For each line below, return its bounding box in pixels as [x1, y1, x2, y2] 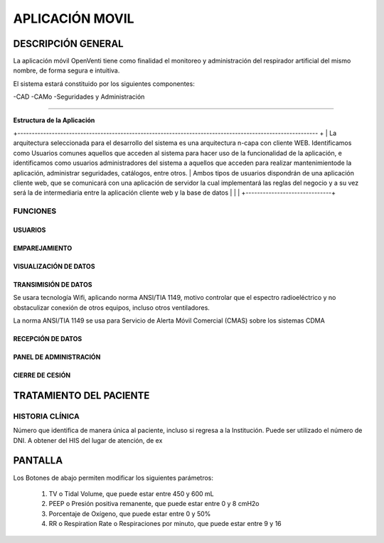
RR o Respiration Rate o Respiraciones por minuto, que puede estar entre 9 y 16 [48, 520, 282, 528]
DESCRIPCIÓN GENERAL [13, 38, 124, 50]
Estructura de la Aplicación [13, 116, 95, 124]
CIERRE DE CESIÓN [13, 371, 71, 380]
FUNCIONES [13, 206, 57, 216]
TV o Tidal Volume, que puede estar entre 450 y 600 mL [48, 489, 215, 498]
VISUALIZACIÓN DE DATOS [13, 262, 95, 270]
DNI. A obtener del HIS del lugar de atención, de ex [13, 436, 163, 444]
